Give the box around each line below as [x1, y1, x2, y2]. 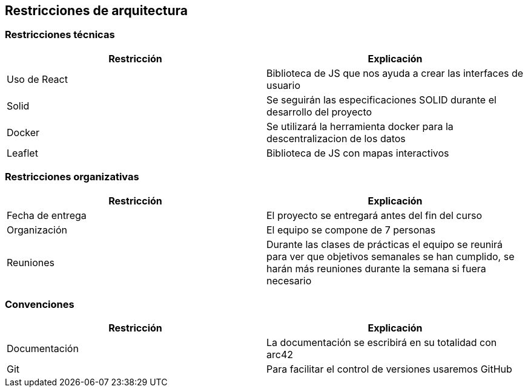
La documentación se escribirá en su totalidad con [266, 336, 497, 349]
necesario [266, 274, 312, 287]
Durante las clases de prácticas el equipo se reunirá [266, 238, 503, 250]
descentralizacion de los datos [266, 132, 406, 145]
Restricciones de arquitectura [5, 3, 188, 18]
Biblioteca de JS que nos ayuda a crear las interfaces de [266, 67, 524, 79]
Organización [7, 223, 67, 236]
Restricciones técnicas [5, 28, 115, 41]
